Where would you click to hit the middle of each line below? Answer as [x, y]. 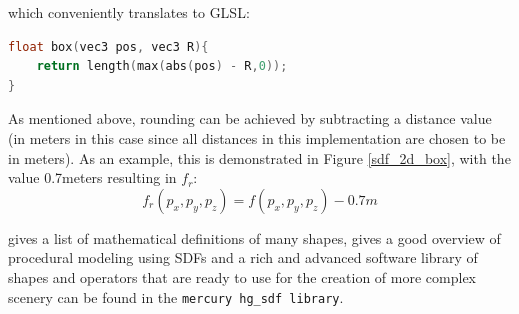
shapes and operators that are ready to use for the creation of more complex [242, 276]
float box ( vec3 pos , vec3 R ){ [108, 46]
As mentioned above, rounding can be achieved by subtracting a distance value [250, 118]
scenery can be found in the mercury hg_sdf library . [176, 296]
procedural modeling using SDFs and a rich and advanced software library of [243, 257]
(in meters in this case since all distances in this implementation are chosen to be [257, 137]
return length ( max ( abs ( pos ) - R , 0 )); [162, 66]
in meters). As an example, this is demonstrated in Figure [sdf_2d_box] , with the [259, 157]
